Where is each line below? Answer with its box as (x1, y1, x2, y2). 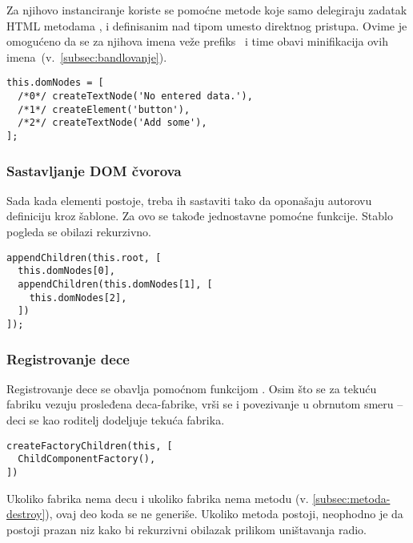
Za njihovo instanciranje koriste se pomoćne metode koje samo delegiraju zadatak (6, 2, 407, 18)
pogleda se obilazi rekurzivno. (6, 223, 152, 240)
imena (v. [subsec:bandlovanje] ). (6, 48, 167, 65)
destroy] (6, 505, 46, 522)
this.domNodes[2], (29, 292, 127, 304)
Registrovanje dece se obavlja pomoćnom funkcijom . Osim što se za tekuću (6, 380, 377, 396)
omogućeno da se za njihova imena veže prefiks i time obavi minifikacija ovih (6, 33, 388, 50)
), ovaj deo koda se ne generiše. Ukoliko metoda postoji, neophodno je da (45, 505, 403, 522)
